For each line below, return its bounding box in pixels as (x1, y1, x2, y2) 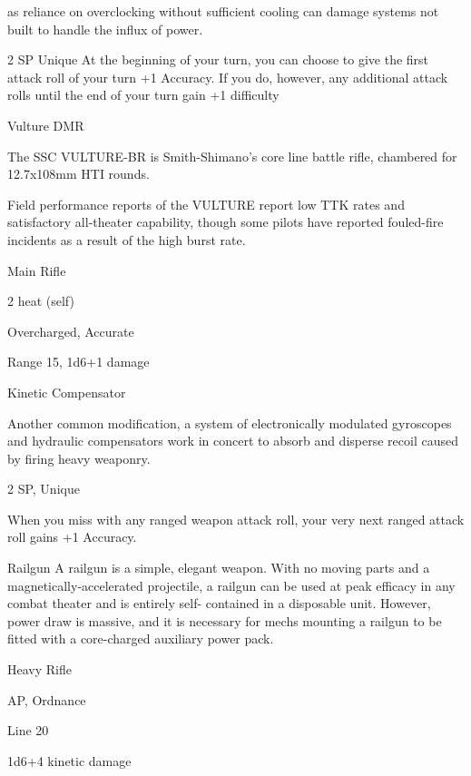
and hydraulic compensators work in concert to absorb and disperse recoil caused (7, 431, 458, 450)
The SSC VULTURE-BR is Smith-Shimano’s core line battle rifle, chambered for (7, 146, 457, 165)
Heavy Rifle (7, 660, 72, 679)
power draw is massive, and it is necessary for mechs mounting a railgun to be (7, 611, 442, 630)
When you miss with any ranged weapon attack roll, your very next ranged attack (7, 509, 465, 528)
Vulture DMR (7, 115, 84, 134)
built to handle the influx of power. (7, 19, 203, 38)
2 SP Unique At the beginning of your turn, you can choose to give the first (7, 50, 429, 69)
